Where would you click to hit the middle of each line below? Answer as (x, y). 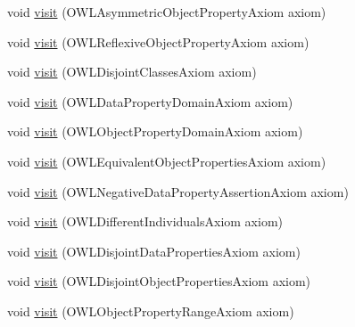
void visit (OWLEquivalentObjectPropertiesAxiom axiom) (167, 161)
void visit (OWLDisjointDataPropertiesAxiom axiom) (154, 251)
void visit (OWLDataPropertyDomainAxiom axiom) (150, 101)
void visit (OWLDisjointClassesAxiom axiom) (132, 72)
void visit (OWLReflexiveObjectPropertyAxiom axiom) (158, 41)
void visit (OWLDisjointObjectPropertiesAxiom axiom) (159, 281)
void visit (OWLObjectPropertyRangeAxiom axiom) (151, 311)
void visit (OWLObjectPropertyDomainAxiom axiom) (155, 131)
